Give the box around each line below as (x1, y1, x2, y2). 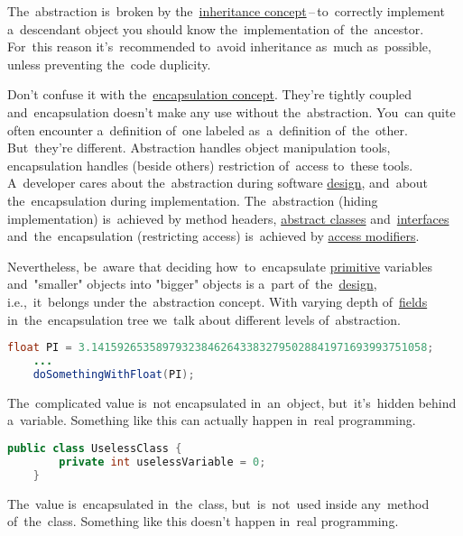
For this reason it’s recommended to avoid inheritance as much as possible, (7, 37, 431, 56)
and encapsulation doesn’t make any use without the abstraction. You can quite (7, 102, 456, 121)
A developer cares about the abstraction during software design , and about (7, 173, 429, 192)
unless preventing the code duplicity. (7, 54, 211, 73)
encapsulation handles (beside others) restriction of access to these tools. (7, 155, 413, 174)
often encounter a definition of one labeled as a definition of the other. (7, 120, 408, 139)
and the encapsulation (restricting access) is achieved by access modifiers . (7, 226, 420, 245)
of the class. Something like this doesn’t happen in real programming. (7, 512, 399, 531)
